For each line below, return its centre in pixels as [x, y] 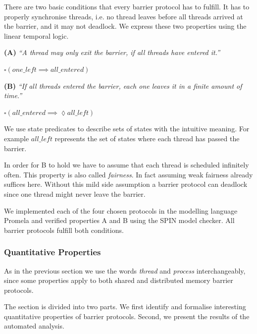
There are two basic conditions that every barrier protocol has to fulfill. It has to [127, 6]
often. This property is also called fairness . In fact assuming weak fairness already [128, 174]
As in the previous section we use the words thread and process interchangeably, [125, 270]
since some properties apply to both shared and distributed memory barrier [119, 280]
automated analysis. [34, 326]
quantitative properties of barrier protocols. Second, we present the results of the [127, 316]
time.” [13, 95]
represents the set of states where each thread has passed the [147, 138]
